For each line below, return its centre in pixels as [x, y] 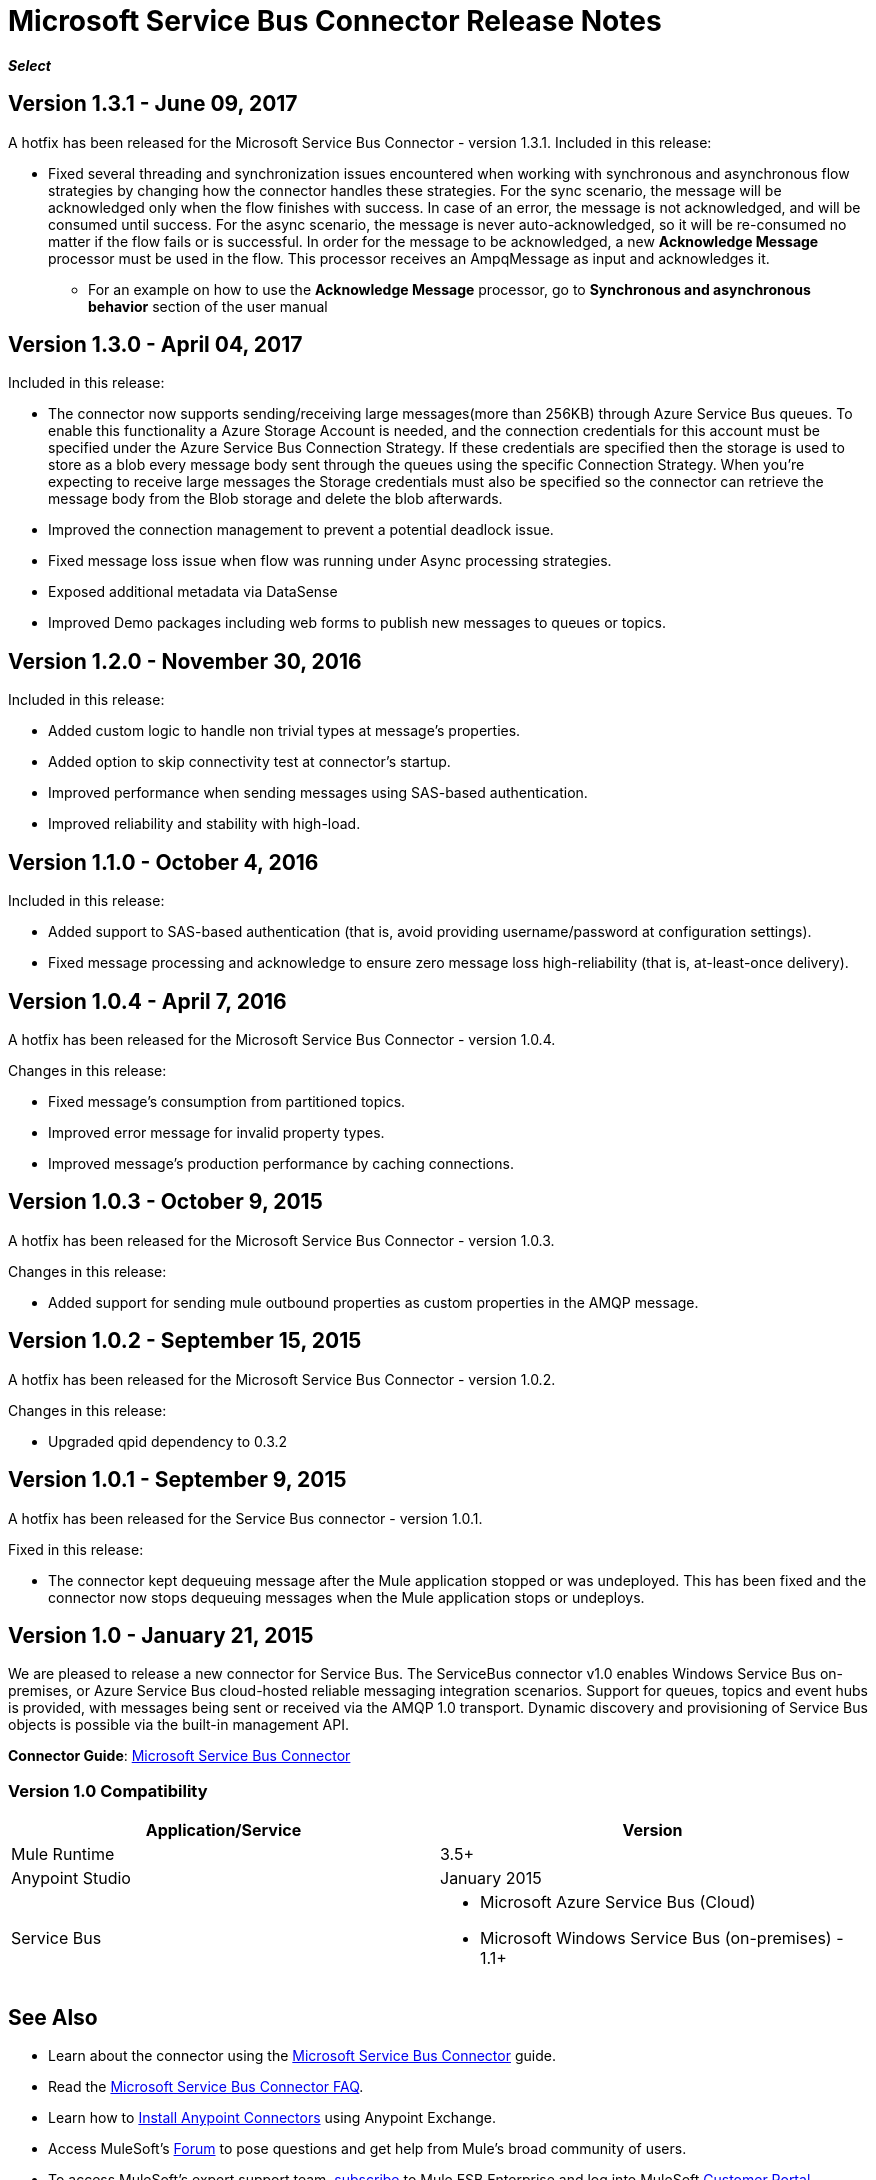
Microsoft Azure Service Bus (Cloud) [618, 1902]
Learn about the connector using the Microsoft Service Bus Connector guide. [302, 2055]
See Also [53, 2017]
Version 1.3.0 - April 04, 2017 [155, 345]
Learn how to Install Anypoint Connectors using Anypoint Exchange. [272, 2117]
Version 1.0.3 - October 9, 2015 [165, 1202]
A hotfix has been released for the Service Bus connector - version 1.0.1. [245, 1518]
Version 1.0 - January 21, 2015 [161, 1635]
